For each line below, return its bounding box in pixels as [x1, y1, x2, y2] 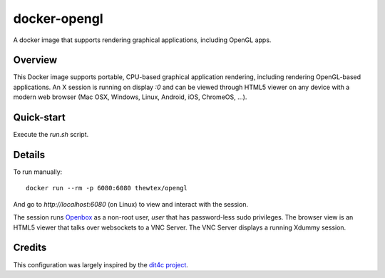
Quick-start [13, 111, 66, 124]
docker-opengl [13, 11, 103, 26]
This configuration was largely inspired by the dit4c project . [13, 260, 189, 269]
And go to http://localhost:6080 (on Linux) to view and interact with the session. [13, 200, 249, 208]
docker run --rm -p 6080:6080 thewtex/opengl [26, 184, 188, 192]
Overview [13, 54, 58, 66]
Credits [13, 242, 47, 254]
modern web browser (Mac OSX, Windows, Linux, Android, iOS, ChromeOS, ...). [13, 93, 247, 101]
